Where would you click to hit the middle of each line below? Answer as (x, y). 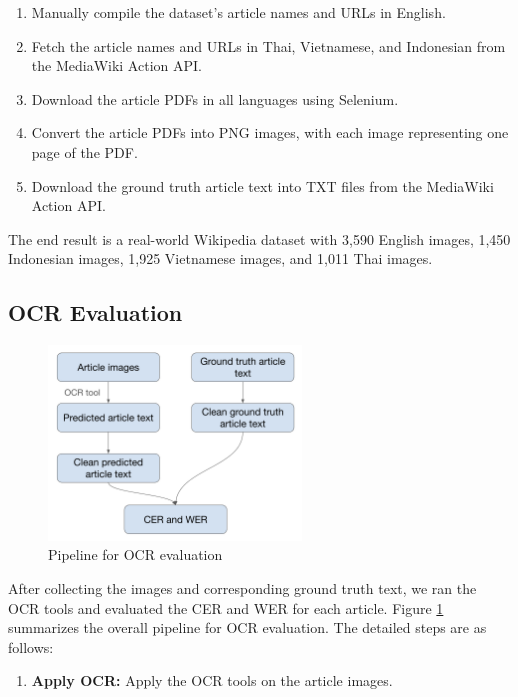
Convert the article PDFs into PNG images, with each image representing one (270, 132)
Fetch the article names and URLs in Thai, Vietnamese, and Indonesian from (268, 45)
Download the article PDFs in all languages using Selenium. (215, 98)
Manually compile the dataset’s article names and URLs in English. (238, 12)
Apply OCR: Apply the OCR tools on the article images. (212, 680)
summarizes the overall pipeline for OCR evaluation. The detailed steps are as (247, 627)
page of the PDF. (84, 151)
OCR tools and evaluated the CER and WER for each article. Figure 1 (226, 607)
